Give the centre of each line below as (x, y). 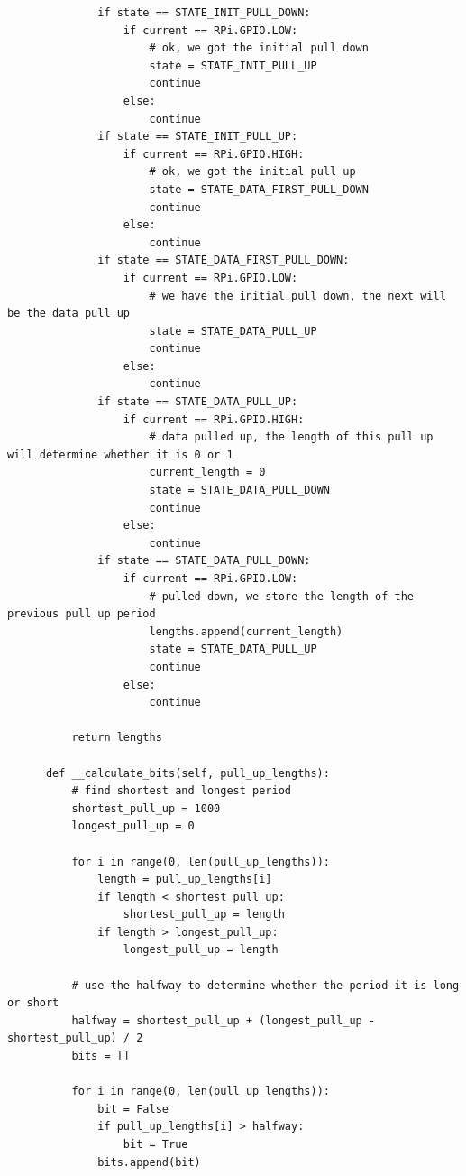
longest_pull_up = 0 (133, 826)
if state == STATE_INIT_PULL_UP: (198, 137)
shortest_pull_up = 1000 (146, 808)
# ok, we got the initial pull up (252, 172)
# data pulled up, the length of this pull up (291, 437)
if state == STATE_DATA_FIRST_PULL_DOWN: (224, 260)
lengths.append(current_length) (246, 631)
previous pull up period (82, 614)
